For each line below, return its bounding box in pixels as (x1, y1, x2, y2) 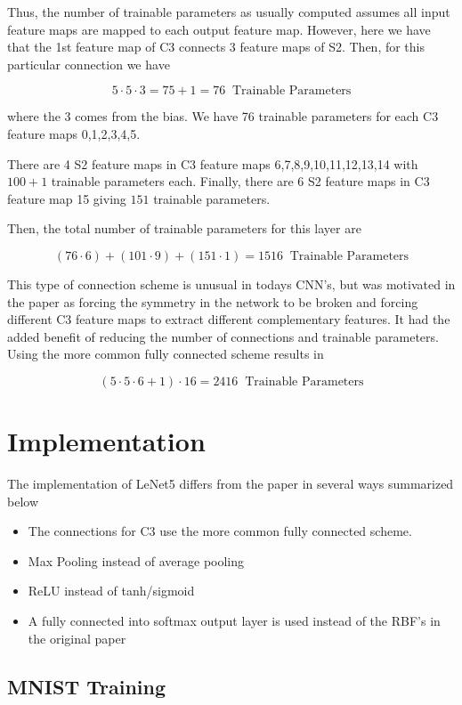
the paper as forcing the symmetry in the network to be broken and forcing (7, 292, 418, 311)
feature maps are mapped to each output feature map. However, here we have (7, 20, 431, 38)
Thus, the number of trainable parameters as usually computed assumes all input (7, 3, 450, 20)
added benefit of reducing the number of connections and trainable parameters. (7, 327, 439, 345)
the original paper (28, 628, 126, 647)
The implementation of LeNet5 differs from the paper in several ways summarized (7, 474, 454, 493)
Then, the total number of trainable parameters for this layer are (7, 219, 361, 238)
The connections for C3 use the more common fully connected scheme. (28, 522, 412, 540)
